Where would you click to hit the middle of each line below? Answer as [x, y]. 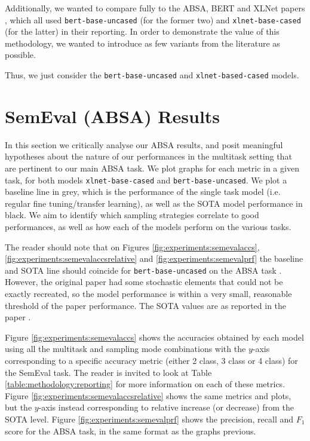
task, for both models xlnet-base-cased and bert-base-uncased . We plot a [146, 180]
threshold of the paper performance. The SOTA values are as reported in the [146, 305]
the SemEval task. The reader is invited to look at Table [108, 372]
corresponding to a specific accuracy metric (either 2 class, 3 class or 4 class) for [151, 361]
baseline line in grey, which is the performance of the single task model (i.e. [143, 192]
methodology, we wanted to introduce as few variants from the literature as [142, 43]
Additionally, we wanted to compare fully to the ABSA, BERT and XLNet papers [155, 8]
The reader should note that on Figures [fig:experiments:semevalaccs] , [132, 246]
